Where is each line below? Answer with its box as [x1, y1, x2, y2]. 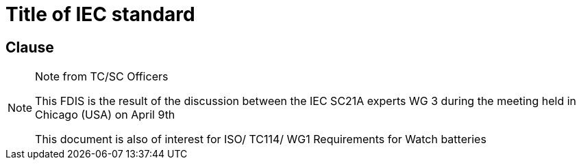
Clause [5, 38, 54, 56]
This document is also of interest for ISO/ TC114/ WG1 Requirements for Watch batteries [35, 132, 486, 147]
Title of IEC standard [5, 3, 195, 26]
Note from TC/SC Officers [35, 70, 169, 84]
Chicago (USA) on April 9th [35, 108, 175, 122]
